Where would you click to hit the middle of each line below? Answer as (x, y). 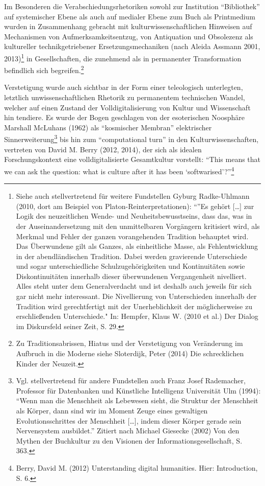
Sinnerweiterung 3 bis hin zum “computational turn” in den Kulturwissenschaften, (131, 138)
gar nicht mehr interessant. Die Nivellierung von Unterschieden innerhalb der (136, 296)
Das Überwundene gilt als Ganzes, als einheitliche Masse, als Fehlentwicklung (137, 246)
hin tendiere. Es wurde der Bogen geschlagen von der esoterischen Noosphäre (124, 117)
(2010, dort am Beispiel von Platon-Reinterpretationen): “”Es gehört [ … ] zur (135, 206)
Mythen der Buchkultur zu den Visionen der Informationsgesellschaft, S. (129, 440)
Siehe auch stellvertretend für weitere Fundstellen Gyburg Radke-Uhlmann (133, 196)
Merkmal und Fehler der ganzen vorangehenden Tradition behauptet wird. (132, 236)
